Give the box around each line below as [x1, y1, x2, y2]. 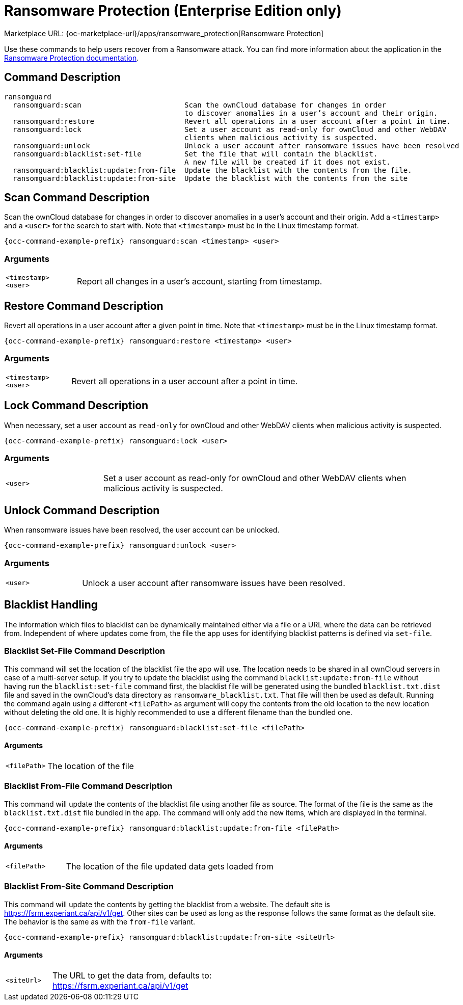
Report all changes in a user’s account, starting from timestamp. [77, 276, 322, 287]
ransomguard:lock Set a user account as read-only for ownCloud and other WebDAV [12, 125, 447, 134]
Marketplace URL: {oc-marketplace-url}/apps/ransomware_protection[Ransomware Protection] [4, 29, 324, 38]
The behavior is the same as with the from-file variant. [4, 917, 196, 926]
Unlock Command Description [4, 504, 160, 517]
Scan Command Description [4, 191, 150, 204]
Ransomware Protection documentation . [4, 53, 139, 62]
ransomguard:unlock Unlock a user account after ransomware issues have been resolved [12, 141, 459, 150]
